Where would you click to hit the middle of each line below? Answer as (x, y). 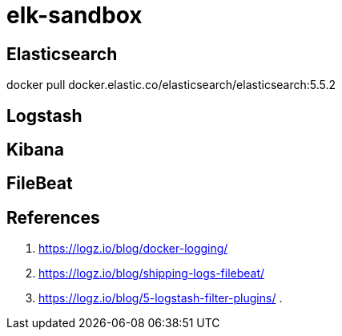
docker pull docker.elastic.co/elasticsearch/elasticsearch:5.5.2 (171, 85)
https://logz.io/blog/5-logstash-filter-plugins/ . (161, 298)
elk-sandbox (74, 15)
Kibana (35, 150)
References (53, 217)
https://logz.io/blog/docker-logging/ (133, 249)
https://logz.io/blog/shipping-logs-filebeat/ (152, 273)
